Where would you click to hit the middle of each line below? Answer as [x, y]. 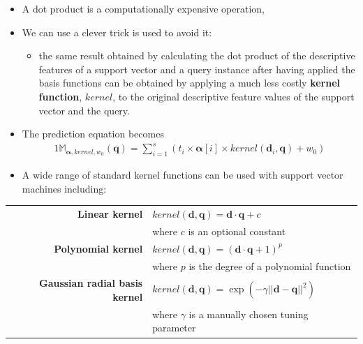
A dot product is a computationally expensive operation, [143, 8]
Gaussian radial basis [91, 283]
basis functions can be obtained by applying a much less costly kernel [190, 83]
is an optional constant [237, 231]
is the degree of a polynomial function [270, 266]
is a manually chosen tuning [249, 314]
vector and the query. [84, 110]
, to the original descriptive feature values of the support [234, 96]
